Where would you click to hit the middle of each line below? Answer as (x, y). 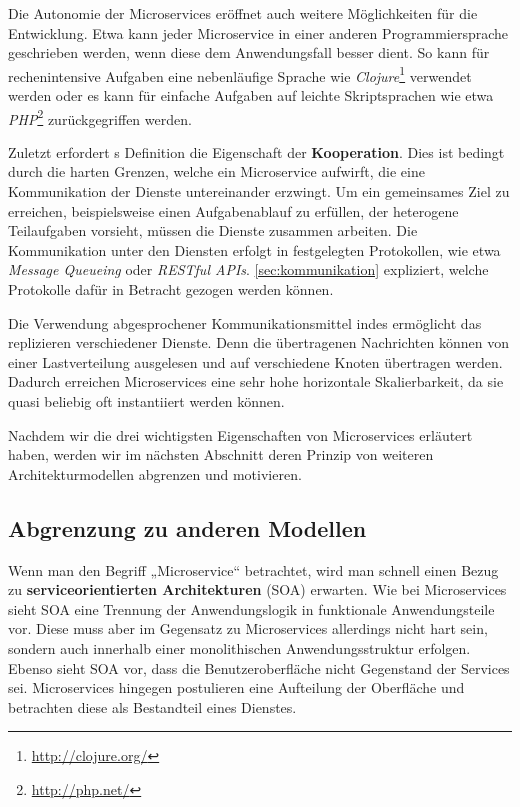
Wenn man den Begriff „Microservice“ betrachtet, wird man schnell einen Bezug (253, 569)
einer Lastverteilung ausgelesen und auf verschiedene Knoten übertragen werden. (255, 361)
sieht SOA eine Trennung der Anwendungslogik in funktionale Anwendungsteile (251, 608)
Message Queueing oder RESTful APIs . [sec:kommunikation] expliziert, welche (248, 269)
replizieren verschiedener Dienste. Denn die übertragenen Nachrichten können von (258, 342)
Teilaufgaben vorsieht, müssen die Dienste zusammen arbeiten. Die (213, 230)
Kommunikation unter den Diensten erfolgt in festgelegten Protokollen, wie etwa (254, 249)
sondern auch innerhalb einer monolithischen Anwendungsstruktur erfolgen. (239, 647)
